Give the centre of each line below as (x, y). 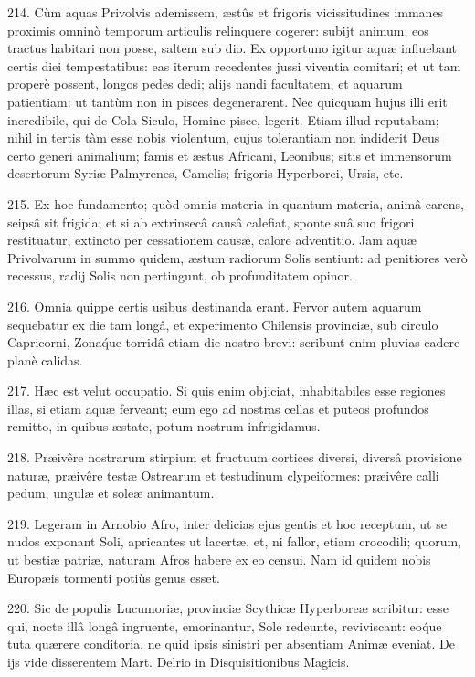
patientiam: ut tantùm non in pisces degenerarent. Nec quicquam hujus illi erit (227, 101)
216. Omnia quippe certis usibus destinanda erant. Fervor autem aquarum (215, 306)
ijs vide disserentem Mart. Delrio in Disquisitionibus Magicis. (179, 661)
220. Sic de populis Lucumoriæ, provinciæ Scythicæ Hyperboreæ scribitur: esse (228, 608)
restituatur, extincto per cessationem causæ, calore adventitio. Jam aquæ (212, 240)
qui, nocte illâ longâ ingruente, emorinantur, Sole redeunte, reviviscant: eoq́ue (225, 625)
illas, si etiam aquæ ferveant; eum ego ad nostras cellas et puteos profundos (218, 408)
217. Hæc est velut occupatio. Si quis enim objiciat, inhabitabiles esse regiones (227, 391)
